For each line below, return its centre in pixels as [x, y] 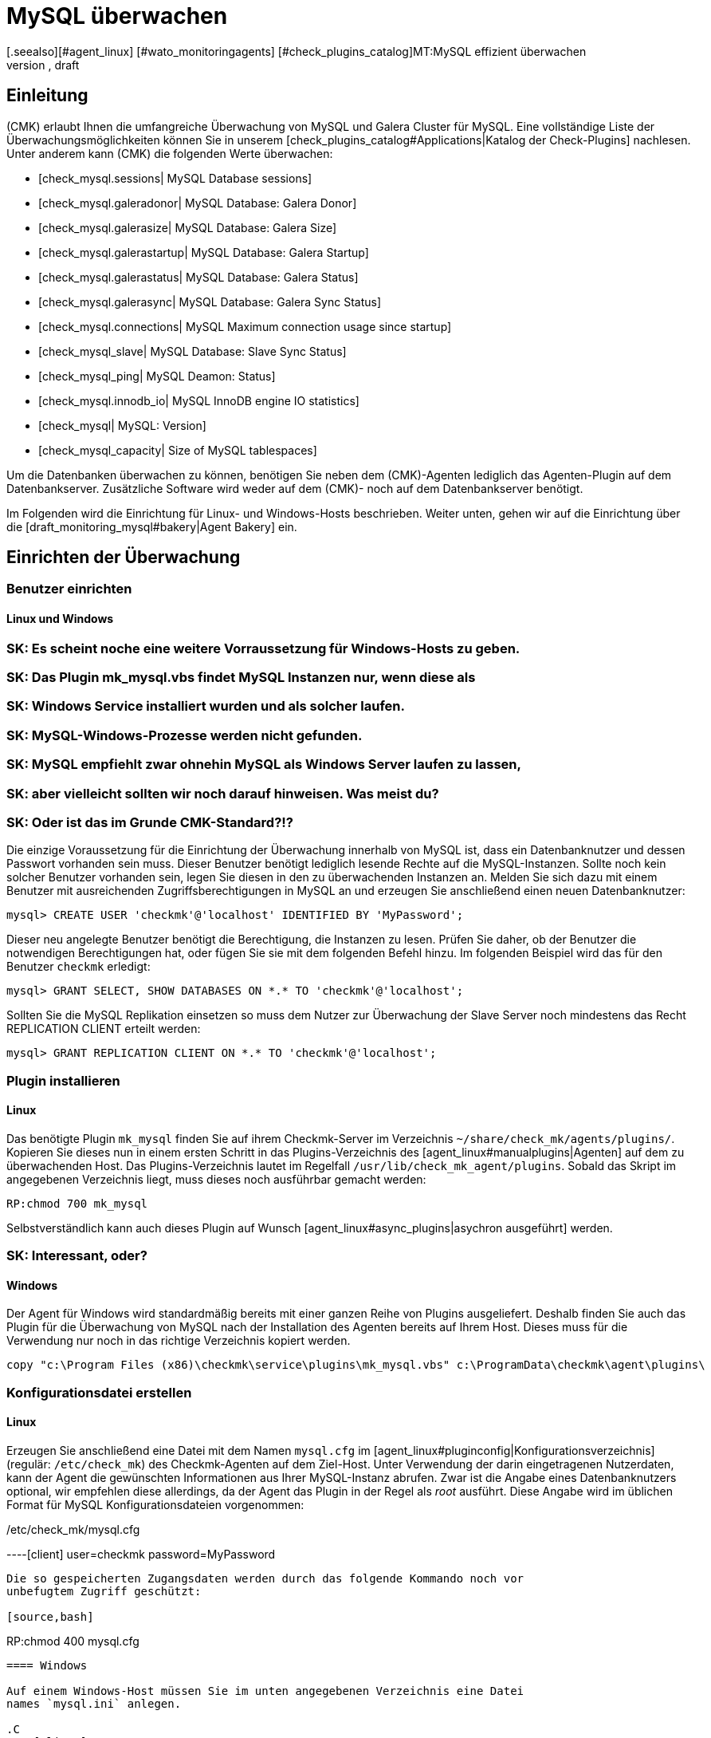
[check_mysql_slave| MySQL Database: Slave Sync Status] [192, 351]
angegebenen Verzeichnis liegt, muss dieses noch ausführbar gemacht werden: [216, 1179]
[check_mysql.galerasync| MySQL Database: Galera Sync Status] [210, 301]
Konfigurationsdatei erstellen [99, 1392]
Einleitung [47, 96]
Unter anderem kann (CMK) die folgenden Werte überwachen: [170, 153]
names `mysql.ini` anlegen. [94, 1704]
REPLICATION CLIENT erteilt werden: [104, 1029]
